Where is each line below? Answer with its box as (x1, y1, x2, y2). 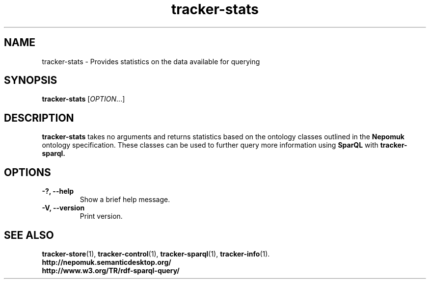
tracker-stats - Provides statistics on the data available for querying (42, 57, 260, 66)
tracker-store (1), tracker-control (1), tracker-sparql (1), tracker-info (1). (42, 249, 270, 258)
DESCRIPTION (4, 111, 74, 124)
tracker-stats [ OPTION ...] (42, 95, 125, 103)
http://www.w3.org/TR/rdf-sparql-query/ (42, 266, 180, 275)
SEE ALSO (4, 229, 54, 241)
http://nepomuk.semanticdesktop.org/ (42, 257, 171, 266)
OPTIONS (4, 166, 51, 179)
